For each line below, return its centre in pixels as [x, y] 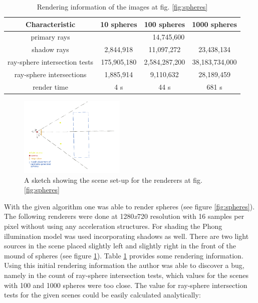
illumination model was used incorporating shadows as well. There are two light [126, 236]
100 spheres [165, 24]
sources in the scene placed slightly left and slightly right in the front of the [120, 246]
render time [50, 86]
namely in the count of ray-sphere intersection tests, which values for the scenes [126, 275]
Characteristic [51, 24]
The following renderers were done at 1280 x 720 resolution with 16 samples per [124, 216]
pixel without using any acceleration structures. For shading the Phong [113, 226]
